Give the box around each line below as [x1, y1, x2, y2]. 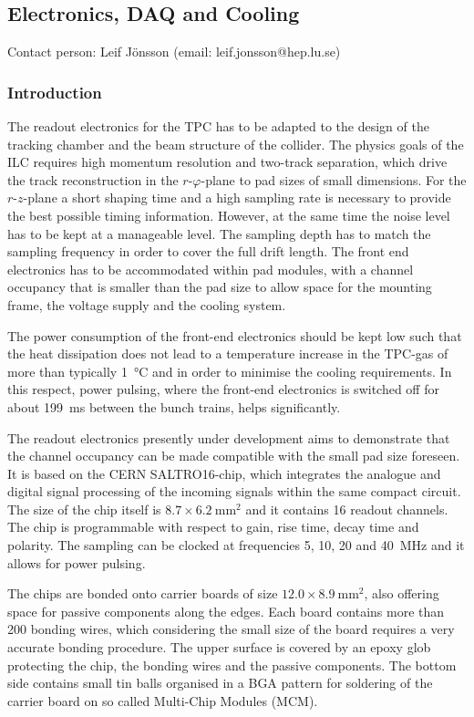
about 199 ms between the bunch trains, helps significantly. [7, 397, 341, 416]
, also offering [364, 584, 439, 603]
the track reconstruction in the [7, 170, 179, 189]
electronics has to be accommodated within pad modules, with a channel [7, 259, 414, 278]
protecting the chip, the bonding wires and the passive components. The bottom [7, 655, 457, 674]
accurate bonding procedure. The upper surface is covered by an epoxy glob [7, 638, 431, 657]
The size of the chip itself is [7, 499, 161, 518]
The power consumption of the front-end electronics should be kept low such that [7, 326, 462, 345]
